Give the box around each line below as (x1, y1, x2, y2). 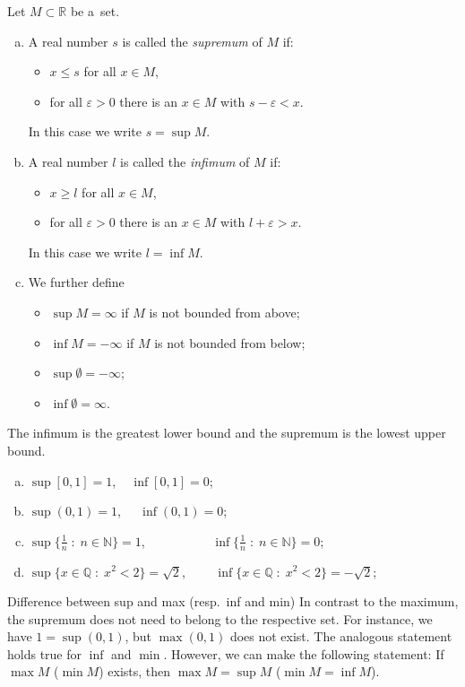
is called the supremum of (122, 31, 263, 50)
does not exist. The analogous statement (229, 627, 452, 646)
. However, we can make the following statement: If (163, 644, 444, 663)
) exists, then (99, 662, 171, 681)
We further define (28, 273, 125, 291)
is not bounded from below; (154, 333, 306, 352)
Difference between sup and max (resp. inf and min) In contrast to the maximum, (7, 592, 459, 611)
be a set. (70, 2, 120, 20)
